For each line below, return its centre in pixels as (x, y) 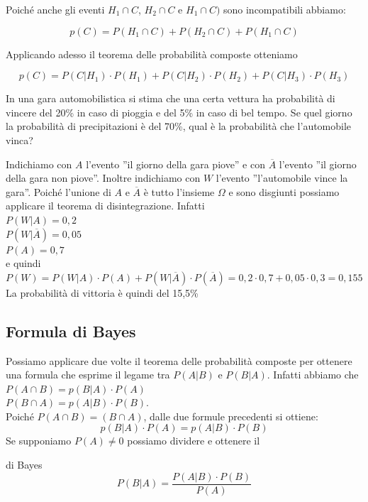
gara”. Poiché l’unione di (58, 191)
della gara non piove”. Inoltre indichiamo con (103, 178)
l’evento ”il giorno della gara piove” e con (176, 164)
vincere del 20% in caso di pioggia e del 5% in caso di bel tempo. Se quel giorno (179, 112)
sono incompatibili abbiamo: (285, 9)
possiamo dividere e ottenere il (194, 441)
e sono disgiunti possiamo (284, 191)
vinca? (19, 140)
